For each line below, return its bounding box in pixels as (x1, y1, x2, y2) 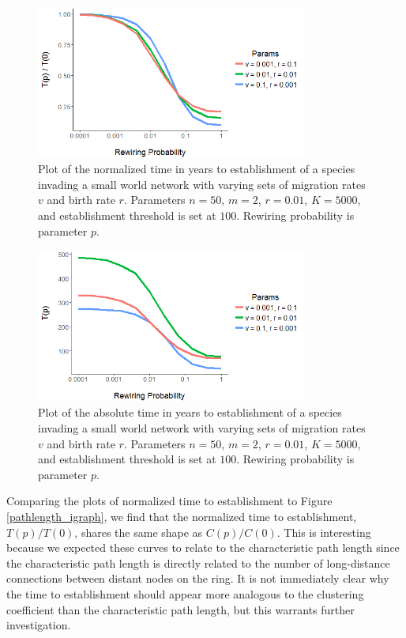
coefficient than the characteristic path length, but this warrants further (6, 601, 355, 617)
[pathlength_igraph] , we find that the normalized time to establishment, (6, 508, 357, 524)
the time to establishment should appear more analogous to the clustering (6, 585, 364, 602)
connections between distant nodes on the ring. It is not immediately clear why (6, 570, 389, 587)
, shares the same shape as (74, 523, 203, 540)
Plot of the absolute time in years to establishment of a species (38, 404, 342, 421)
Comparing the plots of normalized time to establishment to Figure (6, 493, 333, 509)
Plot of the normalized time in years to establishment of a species (38, 160, 355, 177)
